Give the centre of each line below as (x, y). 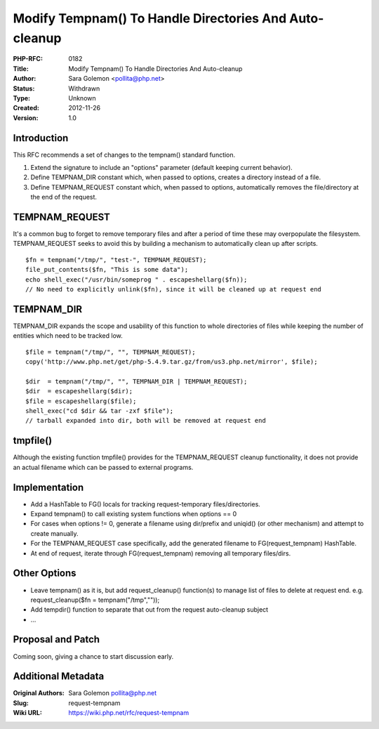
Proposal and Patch (56, 639)
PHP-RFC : (28, 59)
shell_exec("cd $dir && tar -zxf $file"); (100, 411)
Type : (22, 98)
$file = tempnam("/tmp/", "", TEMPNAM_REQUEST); (111, 352)
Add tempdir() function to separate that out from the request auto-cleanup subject (149, 610)
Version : (26, 118)
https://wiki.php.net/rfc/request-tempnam (129, 713)
